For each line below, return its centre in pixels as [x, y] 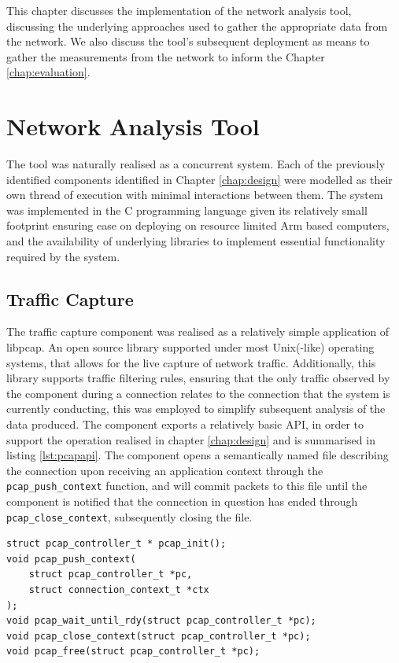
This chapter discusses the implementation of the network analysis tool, [179, 10]
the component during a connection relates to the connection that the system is [198, 393]
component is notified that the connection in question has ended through [182, 501]
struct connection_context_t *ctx [119, 590]
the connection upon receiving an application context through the [165, 470]
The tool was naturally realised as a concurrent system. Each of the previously [196, 164]
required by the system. [63, 256]
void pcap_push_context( [71, 559]
